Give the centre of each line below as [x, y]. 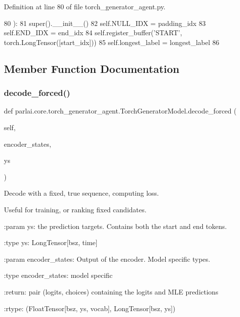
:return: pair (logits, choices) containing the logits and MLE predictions [111, 291]
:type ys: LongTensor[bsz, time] [51, 242]
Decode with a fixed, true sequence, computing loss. [82, 193]
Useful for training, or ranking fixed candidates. [75, 209]
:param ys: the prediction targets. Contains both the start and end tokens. [115, 226]
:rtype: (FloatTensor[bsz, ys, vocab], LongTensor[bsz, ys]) [90, 308]
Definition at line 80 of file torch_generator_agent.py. [85, 6]
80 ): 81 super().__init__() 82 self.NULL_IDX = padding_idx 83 [105, 23]
